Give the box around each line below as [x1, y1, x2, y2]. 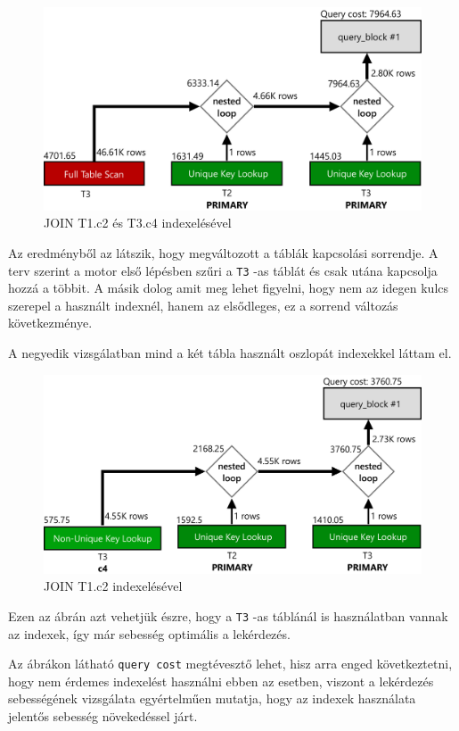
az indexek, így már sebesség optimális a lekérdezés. [8, 624, 291, 643]
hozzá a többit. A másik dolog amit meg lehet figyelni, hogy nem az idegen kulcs [8, 278, 449, 297]
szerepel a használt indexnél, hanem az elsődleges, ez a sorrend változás [8, 295, 398, 314]
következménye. [8, 313, 93, 332]
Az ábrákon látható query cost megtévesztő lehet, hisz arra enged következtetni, [8, 654, 453, 673]
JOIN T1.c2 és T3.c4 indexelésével [44, 213, 232, 232]
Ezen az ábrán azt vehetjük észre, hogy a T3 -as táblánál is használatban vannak [8, 606, 448, 625]
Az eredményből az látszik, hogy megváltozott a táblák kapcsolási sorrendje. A [8, 243, 439, 262]
